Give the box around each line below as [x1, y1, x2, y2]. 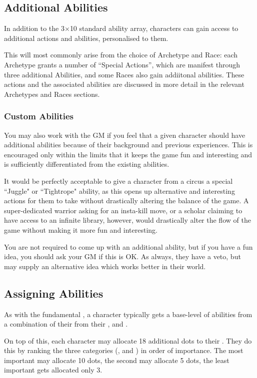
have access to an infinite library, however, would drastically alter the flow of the [4, 215, 251, 225]
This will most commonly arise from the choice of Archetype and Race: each [4, 49, 238, 60]
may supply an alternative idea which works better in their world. [4, 261, 206, 271]
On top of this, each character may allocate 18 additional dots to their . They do [4, 335, 252, 346]
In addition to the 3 [4, 23, 64, 33]
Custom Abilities [4, 110, 74, 122]
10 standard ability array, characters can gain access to [69, 23, 238, 33]
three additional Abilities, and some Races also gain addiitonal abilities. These [4, 69, 244, 79]
